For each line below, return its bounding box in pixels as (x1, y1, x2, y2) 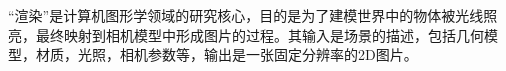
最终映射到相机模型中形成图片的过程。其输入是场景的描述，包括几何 (35, 24, 484, 45)
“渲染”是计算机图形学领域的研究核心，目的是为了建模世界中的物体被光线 (8, 5, 484, 25)
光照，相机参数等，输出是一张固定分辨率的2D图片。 (77, 44, 418, 65)
